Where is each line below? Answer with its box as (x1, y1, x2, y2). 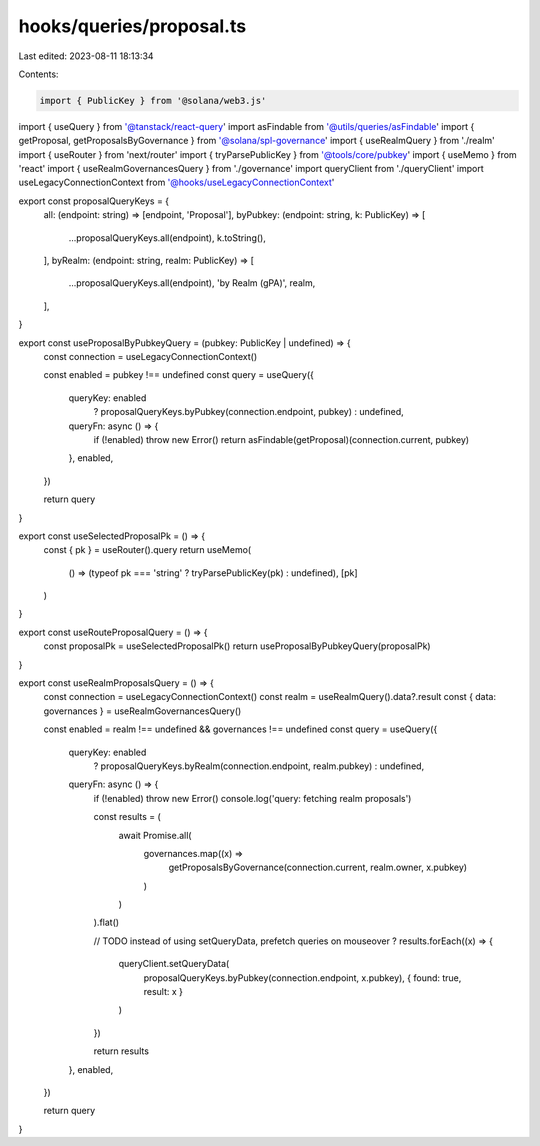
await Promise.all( (118, 829, 192, 841)
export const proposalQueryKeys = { (18, 195, 170, 207)
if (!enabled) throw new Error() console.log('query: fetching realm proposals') (93, 792, 412, 804)
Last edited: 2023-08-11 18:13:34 (18, 50, 154, 62)
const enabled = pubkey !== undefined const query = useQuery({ (43, 369, 314, 381)
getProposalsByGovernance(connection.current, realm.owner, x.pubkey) (168, 861, 468, 874)
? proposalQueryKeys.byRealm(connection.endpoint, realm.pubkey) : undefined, (93, 760, 425, 772)
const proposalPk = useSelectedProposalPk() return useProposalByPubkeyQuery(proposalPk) (43, 640, 431, 652)
